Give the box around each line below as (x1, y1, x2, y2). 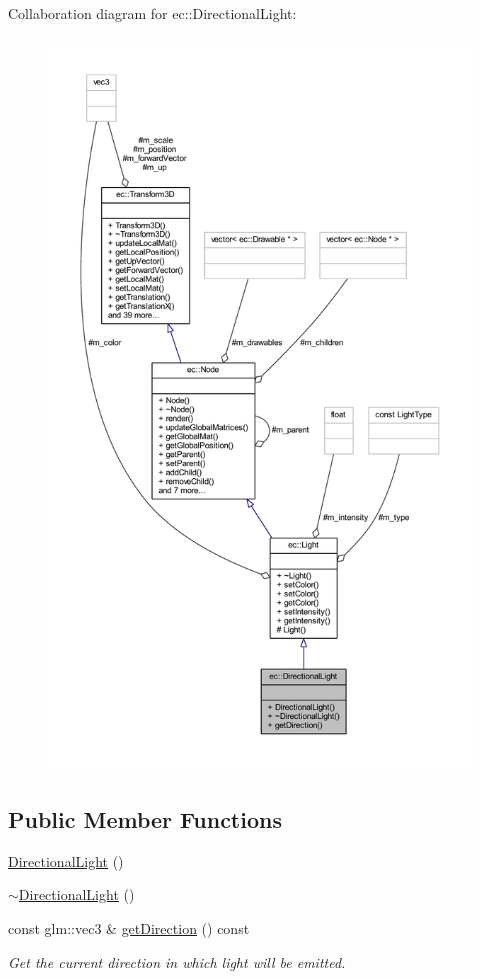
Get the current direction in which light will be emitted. (8, 951, 346, 972)
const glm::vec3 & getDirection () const (8, 917, 250, 938)
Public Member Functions (8, 803, 282, 834)
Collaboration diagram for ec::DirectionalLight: (8, 3, 297, 23)
